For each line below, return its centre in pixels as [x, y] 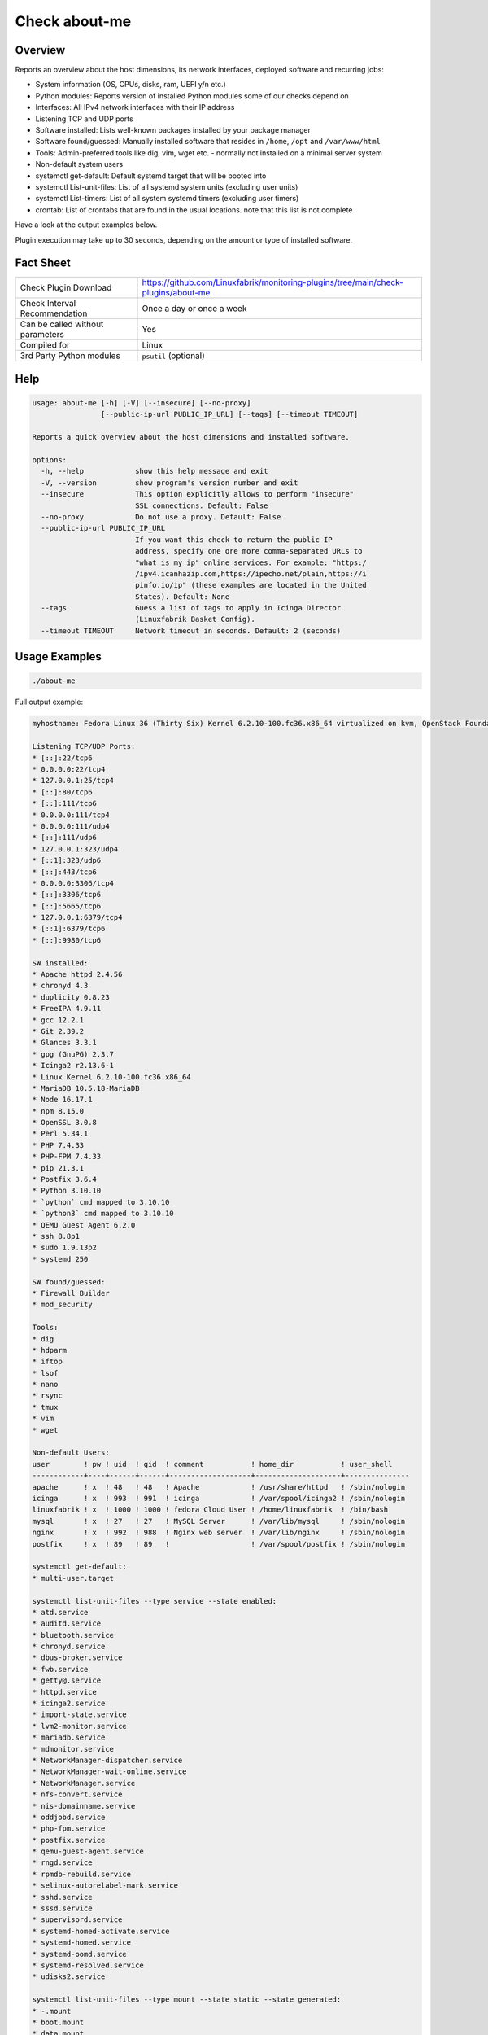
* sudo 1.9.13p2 [65, 1248]
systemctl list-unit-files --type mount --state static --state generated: [187, 2000]
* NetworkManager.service [84, 1783]
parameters [42, 335]
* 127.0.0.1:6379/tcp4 [77, 917]
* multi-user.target [73, 1578]
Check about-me [73, 21]
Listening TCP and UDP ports [84, 119]
